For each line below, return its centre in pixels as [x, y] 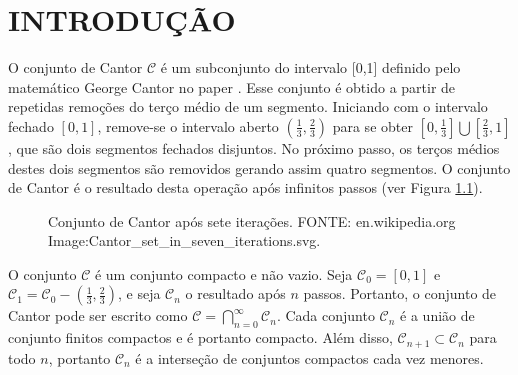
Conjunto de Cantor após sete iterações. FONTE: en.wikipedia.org [252, 220]
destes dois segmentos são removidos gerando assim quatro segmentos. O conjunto [259, 167]
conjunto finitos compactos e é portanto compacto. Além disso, [200, 337]
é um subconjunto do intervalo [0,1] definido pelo [310, 67]
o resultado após [235, 293]
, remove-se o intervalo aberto [188, 125]
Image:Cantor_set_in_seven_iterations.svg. [184, 240]
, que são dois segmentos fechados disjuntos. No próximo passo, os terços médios [254, 147]
